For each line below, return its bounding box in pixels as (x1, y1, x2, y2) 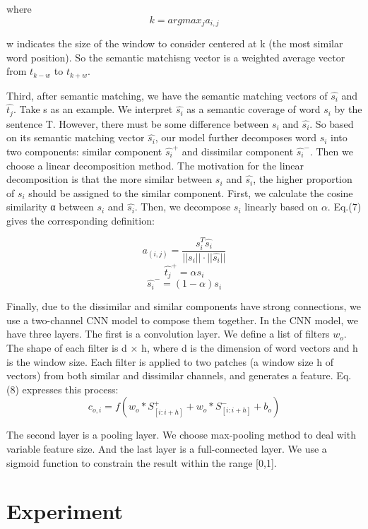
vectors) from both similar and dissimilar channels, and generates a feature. (6, 368, 333, 383)
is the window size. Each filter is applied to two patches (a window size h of (6, 354, 333, 369)
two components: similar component (6, 143, 162, 158)
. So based (309, 116, 354, 131)
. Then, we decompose (134, 199, 231, 214)
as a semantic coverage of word (186, 102, 321, 117)
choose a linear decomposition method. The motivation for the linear (6, 157, 304, 172)
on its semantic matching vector (6, 130, 145, 145)
